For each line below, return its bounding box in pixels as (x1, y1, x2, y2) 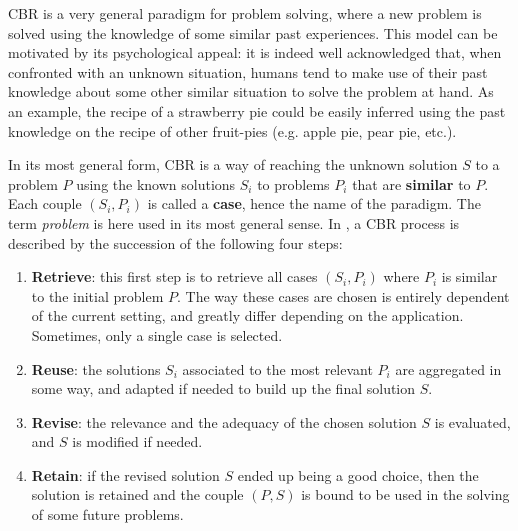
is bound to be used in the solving (301, 484, 510, 505)
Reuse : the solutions (31, 358, 161, 379)
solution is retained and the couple (31, 484, 244, 505)
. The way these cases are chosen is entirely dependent (176, 285, 510, 306)
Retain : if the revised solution (31, 464, 220, 485)
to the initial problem (31, 285, 164, 306)
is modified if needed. (72, 431, 203, 452)
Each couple (8, 193, 82, 214)
